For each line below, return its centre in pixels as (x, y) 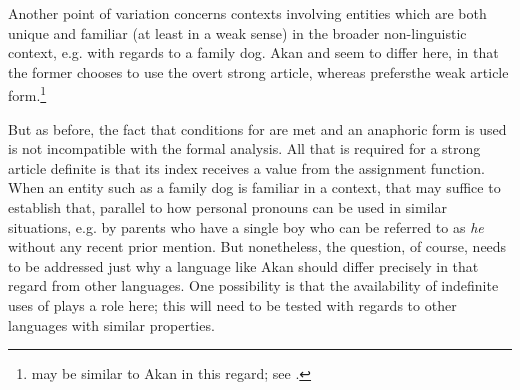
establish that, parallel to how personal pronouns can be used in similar (227, 207)
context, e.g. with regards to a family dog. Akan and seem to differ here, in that (253, 52)
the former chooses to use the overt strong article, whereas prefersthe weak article (258, 71)
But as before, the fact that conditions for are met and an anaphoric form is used (257, 128)
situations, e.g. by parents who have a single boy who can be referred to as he (246, 226)
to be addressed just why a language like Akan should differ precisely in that (243, 265)
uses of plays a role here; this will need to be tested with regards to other (232, 304)
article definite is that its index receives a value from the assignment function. (246, 167)
